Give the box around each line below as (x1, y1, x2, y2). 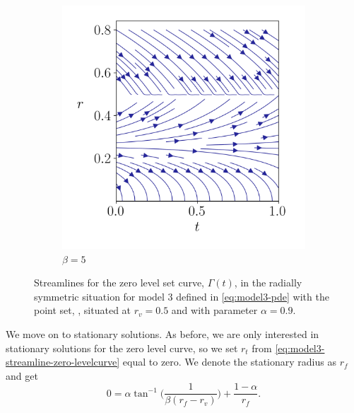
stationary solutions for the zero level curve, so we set (6, 340, 238, 355)
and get (6, 368, 38, 383)
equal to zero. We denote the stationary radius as (122, 354, 336, 369)
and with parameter (171, 303, 258, 318)
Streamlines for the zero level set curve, (34, 275, 204, 290)
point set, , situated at (34, 303, 131, 318)
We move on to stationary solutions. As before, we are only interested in (6, 326, 319, 341)
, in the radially (234, 275, 302, 290)
